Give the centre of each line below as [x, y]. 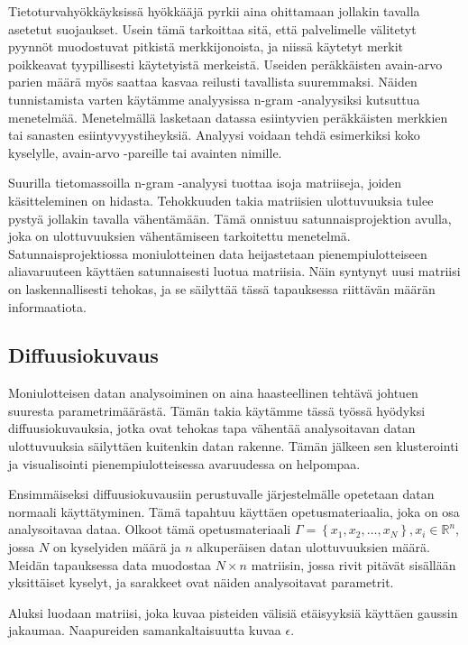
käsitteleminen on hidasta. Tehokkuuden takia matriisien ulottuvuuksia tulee [221, 200]
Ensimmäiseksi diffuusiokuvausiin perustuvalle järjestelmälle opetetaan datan [221, 494]
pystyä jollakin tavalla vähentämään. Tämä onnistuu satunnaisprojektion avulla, [230, 218]
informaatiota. [47, 306]
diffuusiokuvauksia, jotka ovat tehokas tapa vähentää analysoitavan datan [212, 428]
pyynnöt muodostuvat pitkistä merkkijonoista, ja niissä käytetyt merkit [206, 46]
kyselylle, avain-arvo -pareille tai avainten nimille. [145, 152]
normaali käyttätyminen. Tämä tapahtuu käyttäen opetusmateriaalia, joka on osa [234, 511]
